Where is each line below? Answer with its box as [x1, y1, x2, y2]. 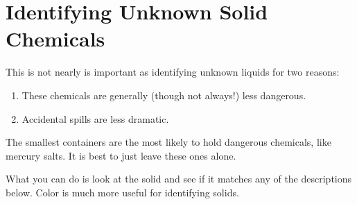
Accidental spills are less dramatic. [21, 111, 169, 126]
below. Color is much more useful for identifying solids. [6, 185, 239, 199]
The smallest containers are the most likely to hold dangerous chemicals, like [6, 135, 331, 149]
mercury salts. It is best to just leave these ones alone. [6, 148, 236, 162]
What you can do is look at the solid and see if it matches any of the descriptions [6, 171, 352, 186]
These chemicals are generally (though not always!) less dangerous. [21, 87, 306, 102]
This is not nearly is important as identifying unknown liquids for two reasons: [6, 65, 340, 79]
